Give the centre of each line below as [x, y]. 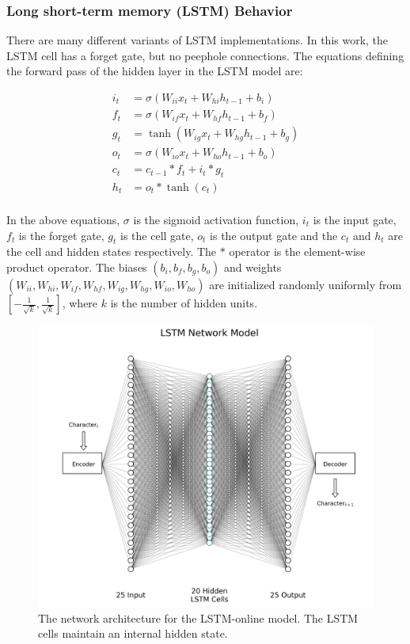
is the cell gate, [157, 235]
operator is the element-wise [297, 252]
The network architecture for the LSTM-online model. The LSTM [198, 617]
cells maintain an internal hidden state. [133, 633]
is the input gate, [355, 220]
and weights [252, 267]
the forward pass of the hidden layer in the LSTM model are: [155, 71]
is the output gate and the [274, 235]
